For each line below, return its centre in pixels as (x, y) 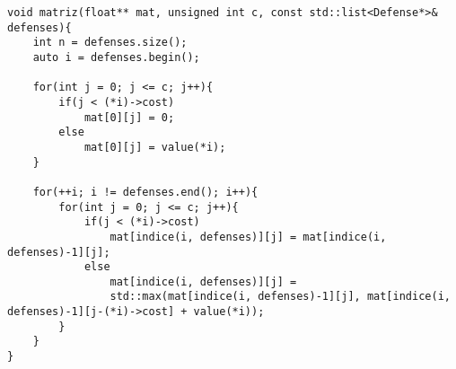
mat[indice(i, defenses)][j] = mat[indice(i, (248, 237)
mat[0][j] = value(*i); (155, 147)
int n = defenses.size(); (110, 43)
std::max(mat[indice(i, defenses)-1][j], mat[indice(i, (280, 297)
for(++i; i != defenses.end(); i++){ (145, 192)
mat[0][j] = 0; (129, 117)
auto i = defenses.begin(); (116, 57)
